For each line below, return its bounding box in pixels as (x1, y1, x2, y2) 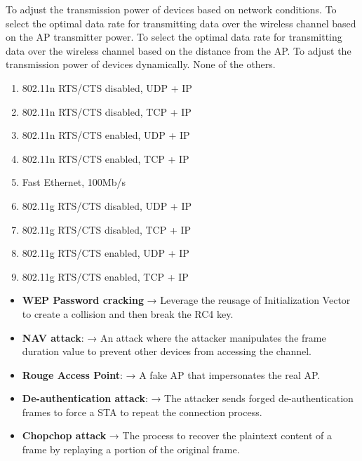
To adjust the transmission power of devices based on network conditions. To (6, 2, 337, 16)
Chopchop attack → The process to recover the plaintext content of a (22, 428, 333, 443)
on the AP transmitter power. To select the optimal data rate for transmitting (6, 29, 342, 44)
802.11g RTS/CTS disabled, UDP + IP (22, 198, 192, 213)
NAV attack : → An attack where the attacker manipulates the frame (22, 330, 326, 345)
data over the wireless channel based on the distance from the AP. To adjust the (6, 43, 351, 58)
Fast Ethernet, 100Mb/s (22, 175, 126, 189)
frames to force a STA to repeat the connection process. (22, 404, 262, 419)
